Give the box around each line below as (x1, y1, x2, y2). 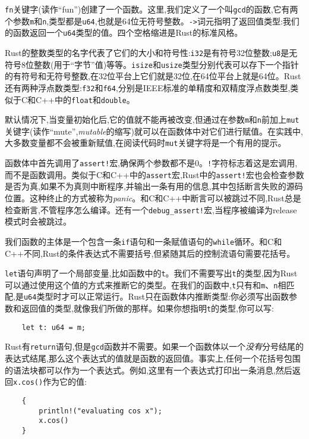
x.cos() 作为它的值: (13, 375, 87, 388)
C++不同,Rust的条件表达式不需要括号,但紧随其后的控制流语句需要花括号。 (5, 247, 295, 259)
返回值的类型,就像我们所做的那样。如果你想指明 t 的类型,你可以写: (21, 302, 274, 315)
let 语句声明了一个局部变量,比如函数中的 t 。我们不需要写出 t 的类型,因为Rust (5, 267, 298, 279)
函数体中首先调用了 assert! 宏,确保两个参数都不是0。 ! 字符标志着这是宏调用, (5, 157, 298, 169)
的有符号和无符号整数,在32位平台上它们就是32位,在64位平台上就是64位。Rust (5, 70, 301, 82)
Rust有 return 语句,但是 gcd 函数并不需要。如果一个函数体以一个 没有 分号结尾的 (5, 340, 304, 353)
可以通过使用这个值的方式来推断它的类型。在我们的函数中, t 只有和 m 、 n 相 (5, 278, 286, 291)
